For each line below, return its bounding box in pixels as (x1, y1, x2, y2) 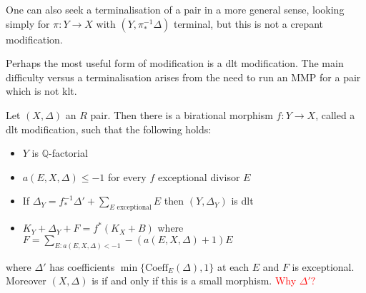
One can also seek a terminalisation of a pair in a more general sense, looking (6, 2, 345, 16)
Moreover (6, 273, 46, 288)
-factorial (49, 145, 88, 160)
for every (107, 169, 147, 184)
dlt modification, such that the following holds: (6, 121, 212, 136)
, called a (315, 107, 355, 122)
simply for (6, 16, 50, 31)
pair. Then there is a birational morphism (90, 107, 273, 122)
